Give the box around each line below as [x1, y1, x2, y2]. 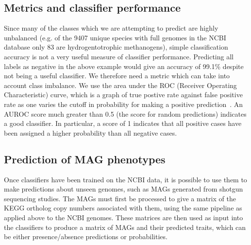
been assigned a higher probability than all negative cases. [4, 127, 177, 138]
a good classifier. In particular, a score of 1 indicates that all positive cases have [4, 118, 242, 128]
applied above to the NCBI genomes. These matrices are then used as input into [4, 212, 243, 222]
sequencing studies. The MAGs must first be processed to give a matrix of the [4, 193, 236, 203]
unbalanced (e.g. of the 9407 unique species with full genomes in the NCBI [4, 32, 226, 42]
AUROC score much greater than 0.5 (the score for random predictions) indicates [4, 108, 247, 119]
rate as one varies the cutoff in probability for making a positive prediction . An [4, 99, 243, 109]
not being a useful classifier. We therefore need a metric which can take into [4, 70, 230, 81]
